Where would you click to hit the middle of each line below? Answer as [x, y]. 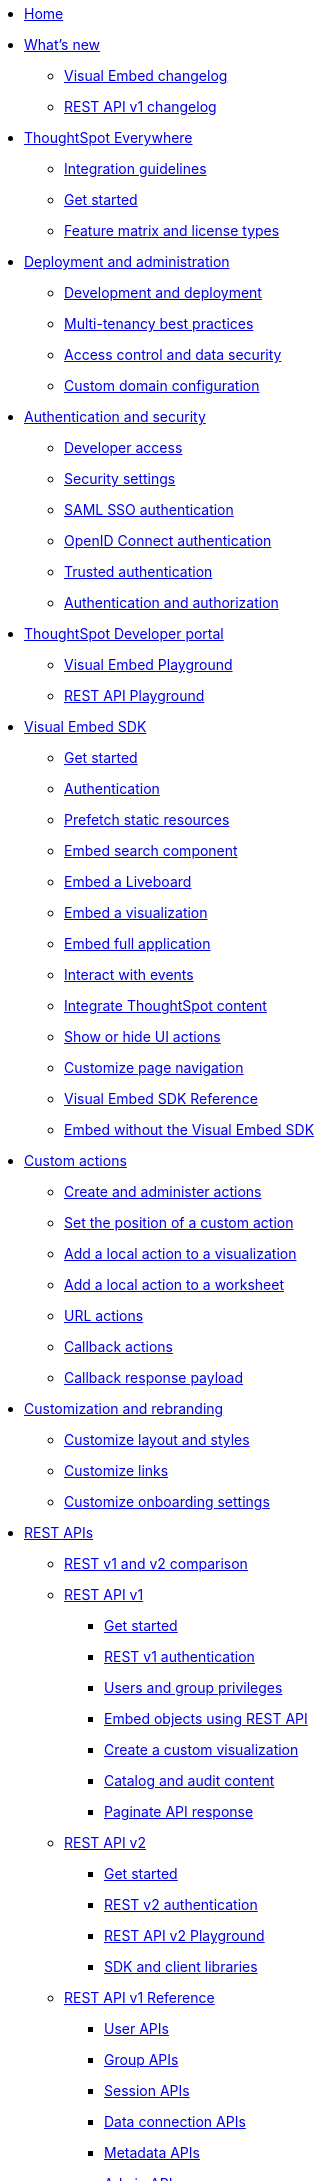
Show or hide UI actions [142, 1036]
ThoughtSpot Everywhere [108, 137]
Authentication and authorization [171, 602]
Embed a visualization [136, 912]
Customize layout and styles [157, 1439]
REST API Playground [134, 695]
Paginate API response [179, 1811]
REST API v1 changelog [140, 106]
